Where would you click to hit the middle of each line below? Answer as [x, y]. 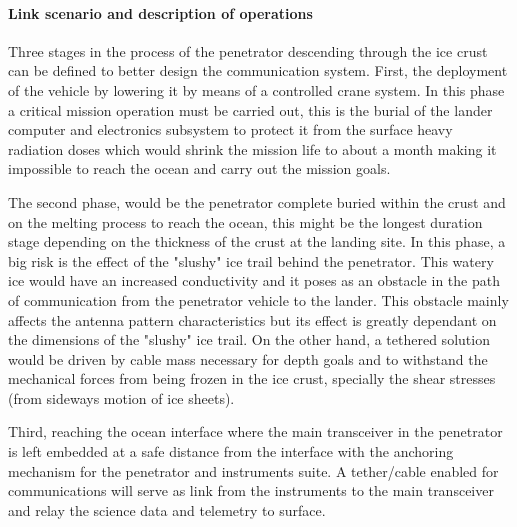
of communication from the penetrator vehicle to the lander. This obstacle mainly [258, 299]
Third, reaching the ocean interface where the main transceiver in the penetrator [255, 431]
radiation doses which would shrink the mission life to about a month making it [252, 148]
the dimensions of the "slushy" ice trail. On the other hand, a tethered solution [249, 339]
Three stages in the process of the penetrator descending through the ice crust [248, 50]
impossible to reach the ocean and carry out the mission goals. [199, 168]
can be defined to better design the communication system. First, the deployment [258, 70]
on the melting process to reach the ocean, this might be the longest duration [245, 221]
